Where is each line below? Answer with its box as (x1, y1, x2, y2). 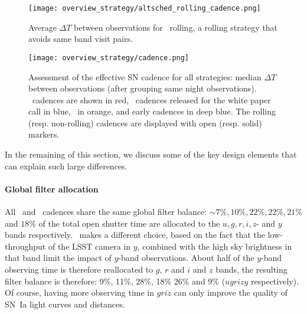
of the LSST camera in (48, 240, 131, 252)
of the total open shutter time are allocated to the (38, 217, 220, 229)
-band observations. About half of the (118, 251, 254, 264)
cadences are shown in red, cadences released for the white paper (32, 93, 271, 106)
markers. (28, 128, 60, 140)
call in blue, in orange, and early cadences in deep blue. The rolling (28, 105, 276, 117)
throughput (5, 240, 46, 252)
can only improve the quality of (174, 286, 288, 299)
